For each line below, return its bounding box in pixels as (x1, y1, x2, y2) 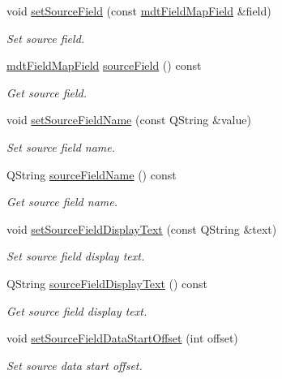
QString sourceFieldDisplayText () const (6, 274, 208, 291)
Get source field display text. (6, 302, 147, 319)
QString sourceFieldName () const (6, 166, 177, 183)
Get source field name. (6, 193, 117, 210)
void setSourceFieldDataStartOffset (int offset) (6, 329, 238, 347)
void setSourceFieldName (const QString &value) (6, 111, 251, 128)
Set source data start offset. (6, 356, 143, 373)
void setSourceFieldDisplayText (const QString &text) (6, 220, 277, 237)
